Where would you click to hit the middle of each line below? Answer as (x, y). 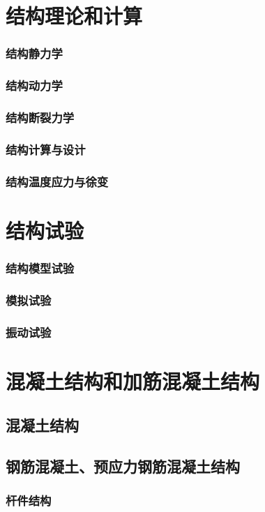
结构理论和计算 (74, 16)
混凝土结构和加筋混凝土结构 (133, 381)
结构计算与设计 (46, 149)
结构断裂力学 (40, 117)
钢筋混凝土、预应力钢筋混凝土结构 (123, 466)
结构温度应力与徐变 (57, 181)
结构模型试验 (40, 268)
